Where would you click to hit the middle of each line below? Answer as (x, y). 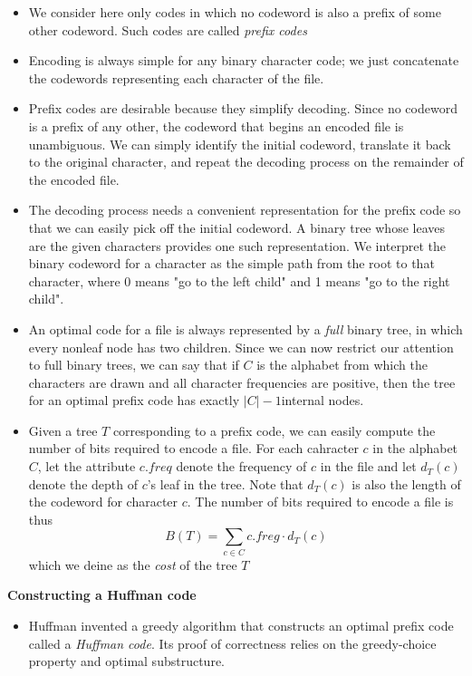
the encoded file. (74, 179)
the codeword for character (103, 502)
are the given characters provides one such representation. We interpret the (237, 245)
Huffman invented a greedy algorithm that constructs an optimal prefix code (241, 625)
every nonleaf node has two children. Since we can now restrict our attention (241, 347)
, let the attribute (87, 466)
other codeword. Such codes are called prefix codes (168, 29)
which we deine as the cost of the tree (133, 564)
